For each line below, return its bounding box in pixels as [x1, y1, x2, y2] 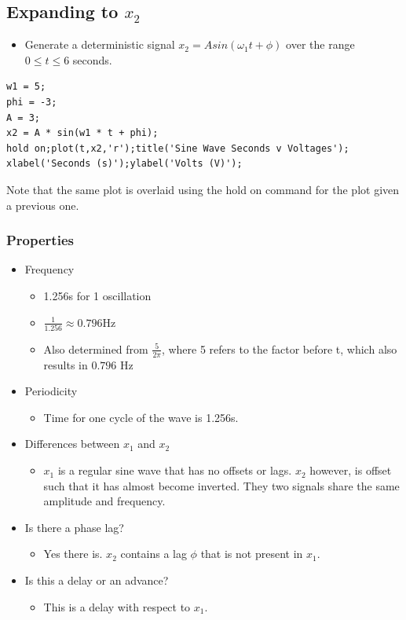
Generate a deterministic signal [24, 36, 175, 53]
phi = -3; [6, 96, 57, 108]
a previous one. [6, 196, 79, 213]
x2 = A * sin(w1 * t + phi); [6, 127, 159, 139]
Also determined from [43, 340, 148, 357]
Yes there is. [43, 545, 103, 562]
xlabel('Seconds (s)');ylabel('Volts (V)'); [6, 158, 243, 170]
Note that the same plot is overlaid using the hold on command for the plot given [6, 181, 400, 197]
